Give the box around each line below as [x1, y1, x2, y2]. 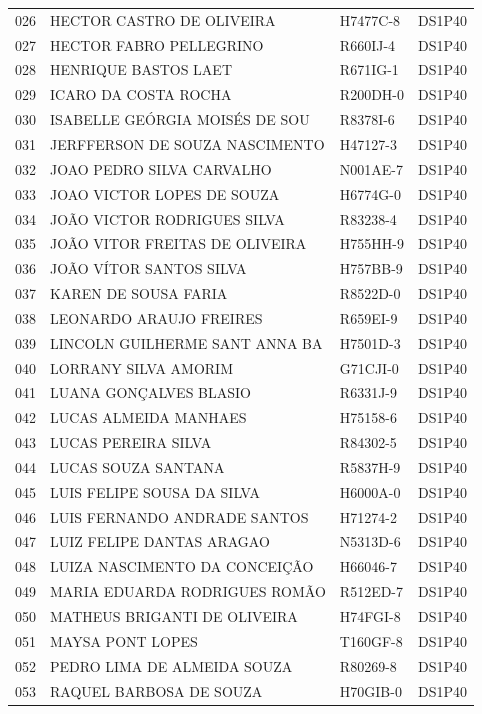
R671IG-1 [339, 59, 399, 80]
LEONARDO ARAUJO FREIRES [50, 307, 263, 328]
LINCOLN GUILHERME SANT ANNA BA [50, 332, 323, 353]
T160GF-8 [339, 630, 403, 651]
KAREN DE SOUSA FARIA [50, 283, 228, 304]
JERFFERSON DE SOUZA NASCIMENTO [50, 133, 325, 154]
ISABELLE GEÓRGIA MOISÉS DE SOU [50, 109, 310, 130]
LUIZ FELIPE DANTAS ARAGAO [50, 531, 270, 552]
